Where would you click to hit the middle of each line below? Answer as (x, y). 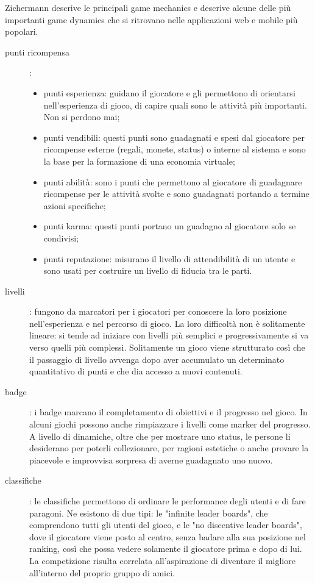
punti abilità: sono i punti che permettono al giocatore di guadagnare (173, 181)
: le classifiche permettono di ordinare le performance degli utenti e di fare (168, 501)
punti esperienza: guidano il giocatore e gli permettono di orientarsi (169, 92)
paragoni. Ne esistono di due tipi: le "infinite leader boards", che (149, 513)
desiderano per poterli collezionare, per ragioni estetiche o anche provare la (169, 448)
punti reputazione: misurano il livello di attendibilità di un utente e (169, 258)
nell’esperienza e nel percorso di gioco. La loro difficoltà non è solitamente (167, 323)
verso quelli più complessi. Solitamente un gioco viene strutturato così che (167, 347)
